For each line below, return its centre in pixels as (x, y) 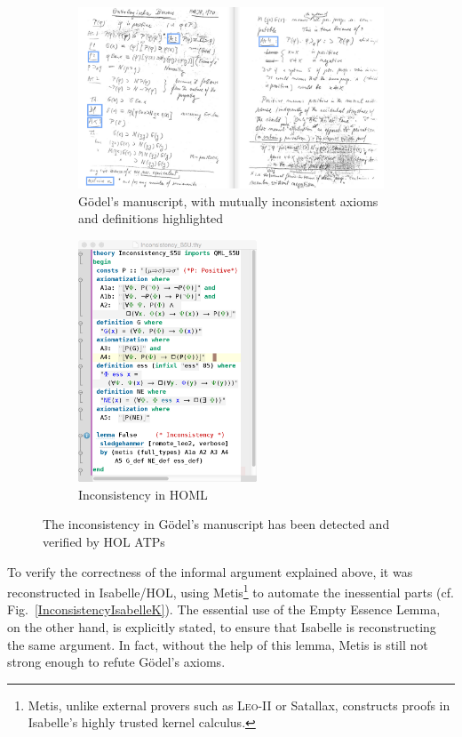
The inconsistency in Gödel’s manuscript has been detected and (216, 524)
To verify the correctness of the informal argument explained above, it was (210, 571)
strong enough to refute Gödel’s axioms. (116, 662)
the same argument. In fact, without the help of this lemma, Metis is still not (218, 644)
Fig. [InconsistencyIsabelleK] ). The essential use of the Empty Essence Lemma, (224, 609)
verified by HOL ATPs (104, 541)
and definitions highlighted (151, 218)
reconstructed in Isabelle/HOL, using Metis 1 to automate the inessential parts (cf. (231, 591)
